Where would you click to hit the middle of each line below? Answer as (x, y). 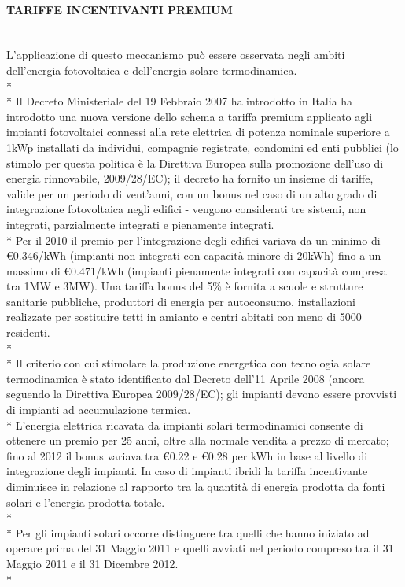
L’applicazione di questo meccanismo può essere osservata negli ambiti (176, 55)
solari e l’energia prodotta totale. (86, 502)
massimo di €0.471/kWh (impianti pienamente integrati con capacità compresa (197, 270)
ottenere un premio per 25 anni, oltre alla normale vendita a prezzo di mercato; (198, 440)
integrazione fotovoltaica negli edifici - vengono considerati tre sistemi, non (186, 209)
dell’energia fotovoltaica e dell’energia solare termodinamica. (152, 70)
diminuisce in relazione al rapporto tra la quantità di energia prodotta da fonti (196, 487)
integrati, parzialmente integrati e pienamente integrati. (140, 224)
